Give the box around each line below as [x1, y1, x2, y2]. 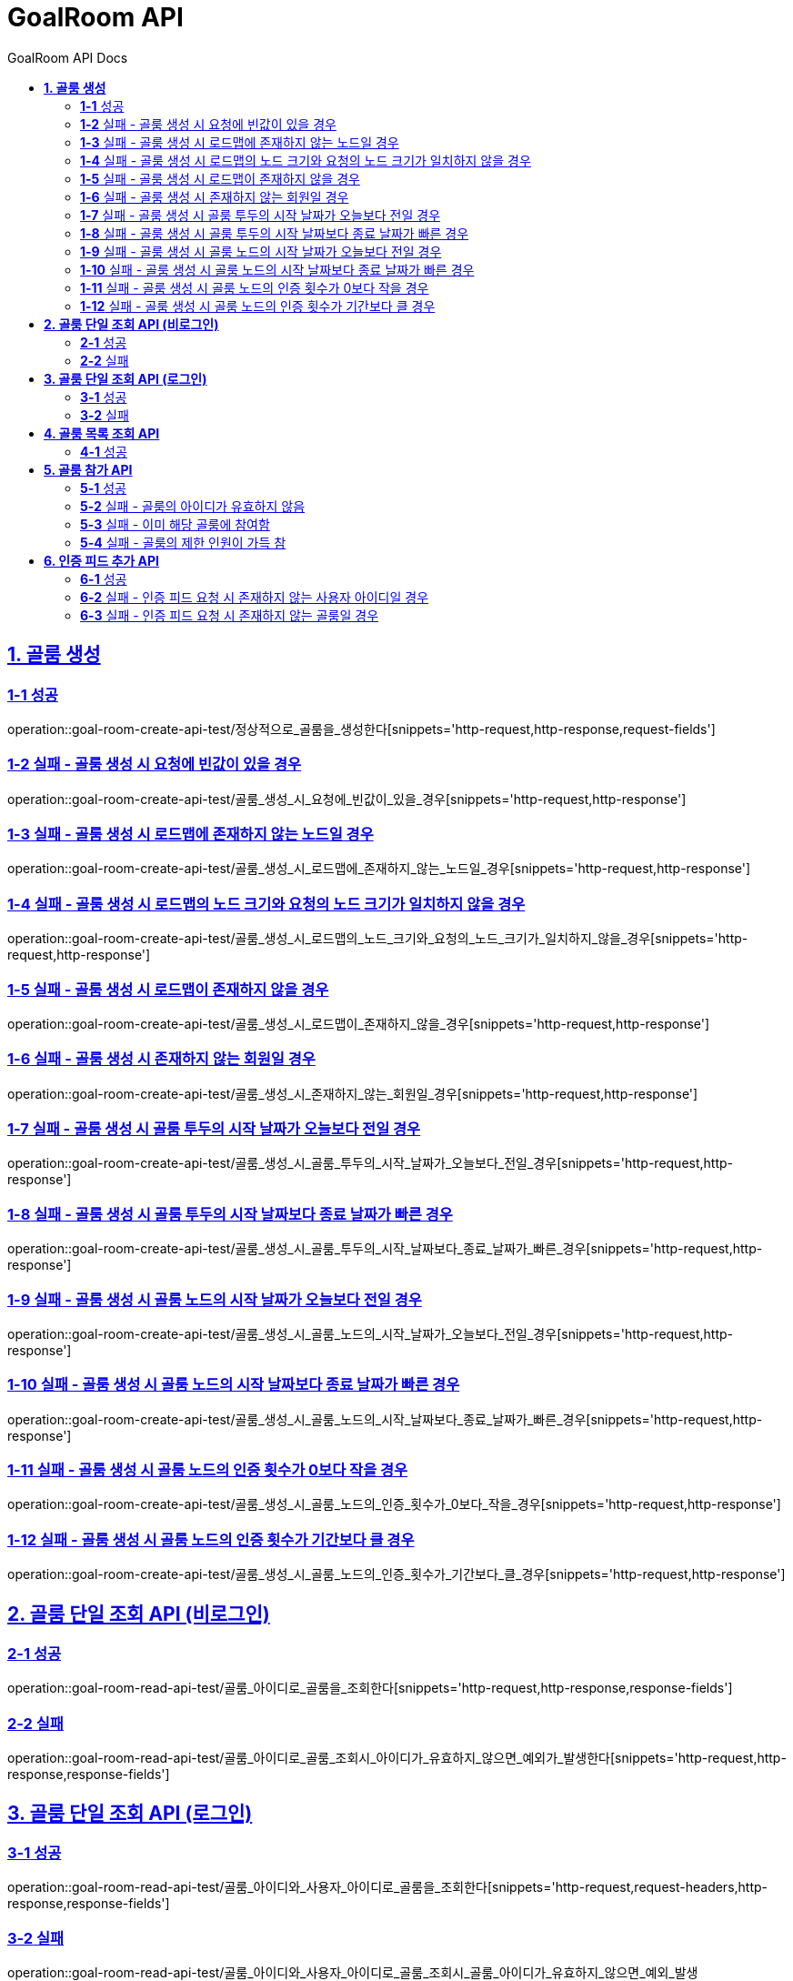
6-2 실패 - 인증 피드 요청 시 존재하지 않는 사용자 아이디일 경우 [80, 588, 429, 605]
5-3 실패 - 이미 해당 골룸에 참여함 [80, 516, 270, 532]
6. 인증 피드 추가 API [44, 552, 159, 568]
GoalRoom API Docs [7, 49, 128, 65]
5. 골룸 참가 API [44, 461, 133, 478]
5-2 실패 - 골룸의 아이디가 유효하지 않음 [80, 498, 306, 514]
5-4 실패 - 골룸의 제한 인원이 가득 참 [80, 534, 286, 550]
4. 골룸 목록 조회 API [44, 425, 160, 441]
